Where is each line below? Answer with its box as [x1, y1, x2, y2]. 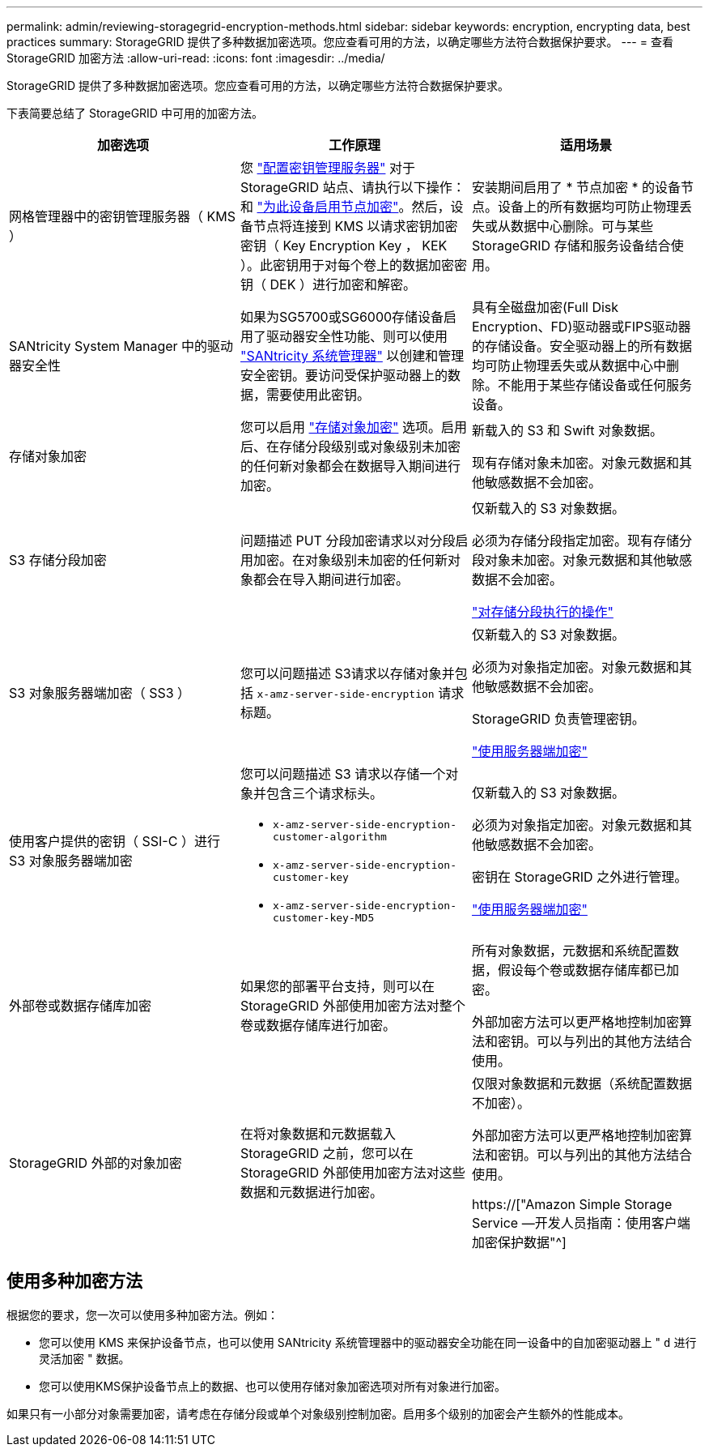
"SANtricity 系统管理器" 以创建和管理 [240, 348, 465, 364]
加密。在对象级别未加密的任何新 [253, 552, 448, 568]
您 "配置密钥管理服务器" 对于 [240, 160, 415, 176]
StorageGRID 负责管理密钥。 [471, 711, 645, 727]
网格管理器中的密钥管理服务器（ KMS [9, 208, 236, 224]
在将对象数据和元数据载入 [240, 1126, 396, 1142]
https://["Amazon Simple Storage [471, 1196, 673, 1212]
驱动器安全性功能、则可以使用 [265, 328, 448, 344]
